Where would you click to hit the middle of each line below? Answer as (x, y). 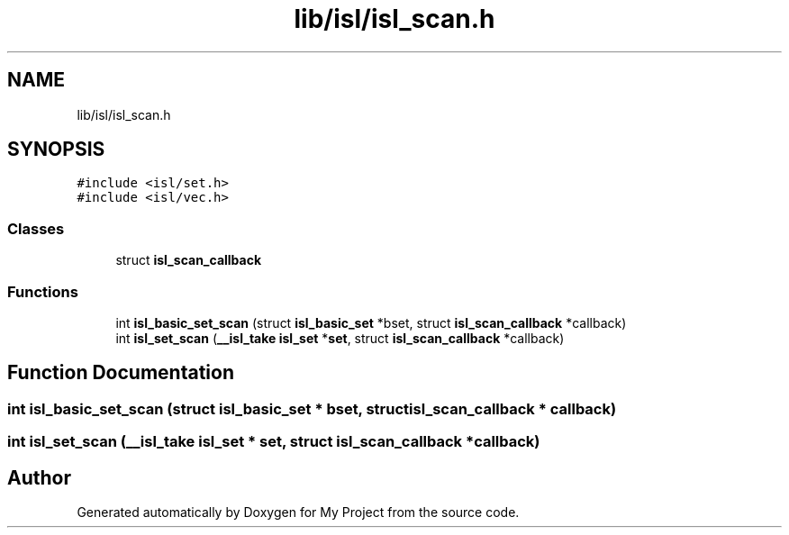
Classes (36, 228)
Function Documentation (121, 373)
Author (39, 477)
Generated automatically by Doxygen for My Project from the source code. (298, 512)
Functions (43, 291)
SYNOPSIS (56, 150)
